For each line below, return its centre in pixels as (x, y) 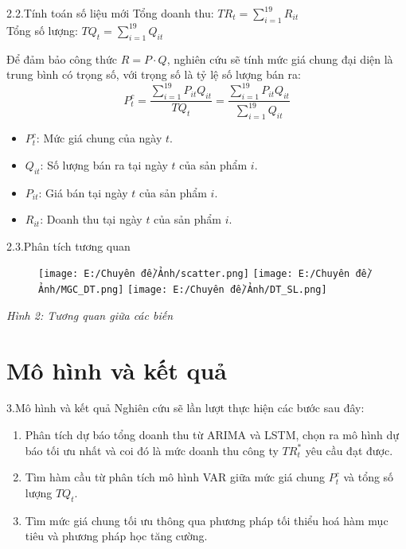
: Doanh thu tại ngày (91, 219)
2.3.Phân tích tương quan (68, 245)
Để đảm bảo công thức (62, 58)
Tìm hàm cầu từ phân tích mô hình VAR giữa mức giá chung (175, 477)
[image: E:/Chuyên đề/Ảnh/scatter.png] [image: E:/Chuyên (194, 274)
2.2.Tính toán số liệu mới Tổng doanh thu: (110, 13)
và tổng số (369, 477)
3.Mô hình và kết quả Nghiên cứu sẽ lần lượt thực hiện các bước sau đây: (185, 408)
